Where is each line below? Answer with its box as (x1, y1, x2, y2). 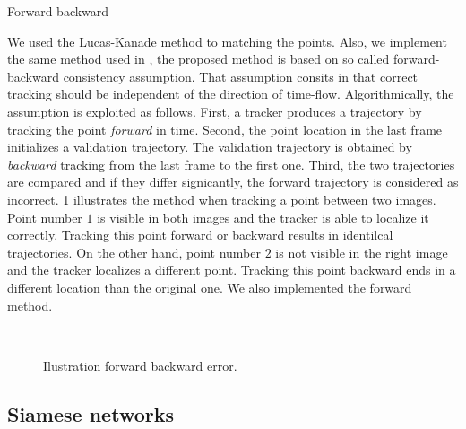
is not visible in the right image (275, 242, 448, 261)
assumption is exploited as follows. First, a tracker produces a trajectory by (7, 101, 422, 120)
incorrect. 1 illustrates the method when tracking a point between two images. (7, 189, 436, 208)
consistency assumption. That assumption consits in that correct (63, 66, 419, 85)
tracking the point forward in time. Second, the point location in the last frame (7, 119, 443, 138)
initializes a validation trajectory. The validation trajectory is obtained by (7, 137, 412, 156)
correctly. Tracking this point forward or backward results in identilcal (7, 225, 393, 244)
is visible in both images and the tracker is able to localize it (97, 207, 429, 226)
